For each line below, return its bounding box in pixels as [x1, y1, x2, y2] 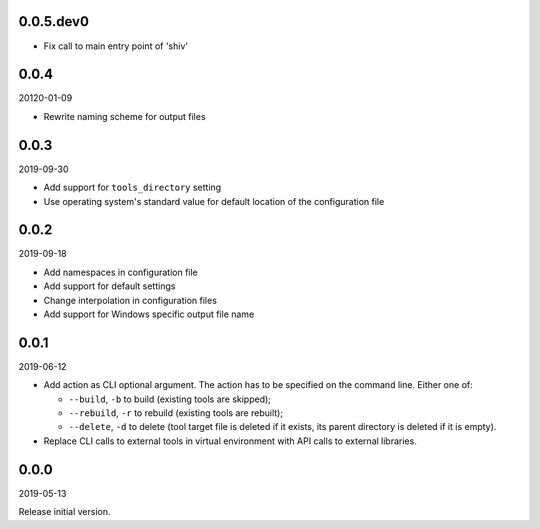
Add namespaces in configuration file [43, 266, 199, 278]
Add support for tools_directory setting [43, 181, 222, 194]
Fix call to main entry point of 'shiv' [43, 40, 189, 52]
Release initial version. [18, 506, 111, 518]
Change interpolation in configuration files [43, 294, 217, 306]
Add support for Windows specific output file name [43, 308, 255, 320]
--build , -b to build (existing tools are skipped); [68, 393, 272, 405]
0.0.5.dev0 [18, 13, 90, 30]
